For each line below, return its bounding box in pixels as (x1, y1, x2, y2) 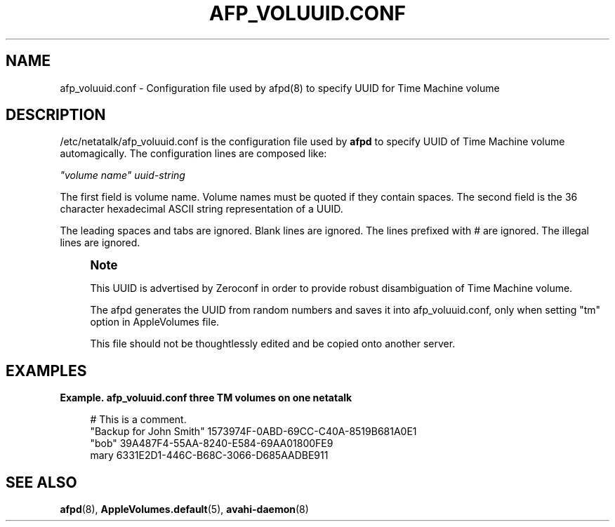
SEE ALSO (6, 473, 77, 491)
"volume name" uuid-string (60, 169, 185, 182)
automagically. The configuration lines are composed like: (60, 147, 327, 160)
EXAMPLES (6, 361, 87, 380)
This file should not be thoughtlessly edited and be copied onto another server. (90, 338, 456, 350)
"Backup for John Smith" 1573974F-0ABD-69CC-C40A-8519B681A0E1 (90, 425, 417, 438)
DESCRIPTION (6, 106, 106, 124)
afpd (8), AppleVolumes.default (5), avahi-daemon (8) (60, 503, 309, 516)
